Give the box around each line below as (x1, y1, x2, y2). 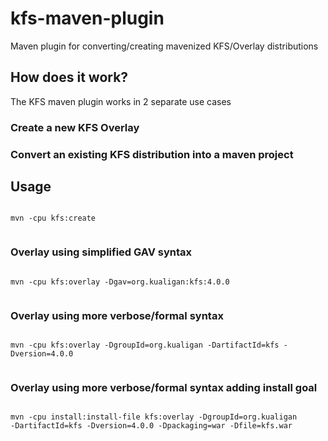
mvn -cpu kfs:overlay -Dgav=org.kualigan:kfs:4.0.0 (10, 277, 230, 287)
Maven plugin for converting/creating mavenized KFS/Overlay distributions (10, 40, 319, 52)
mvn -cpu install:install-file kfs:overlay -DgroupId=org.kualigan (10, 412, 298, 422)
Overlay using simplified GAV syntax (10, 245, 193, 259)
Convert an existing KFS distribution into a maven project (10, 147, 294, 161)
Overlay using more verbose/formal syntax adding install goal (10, 380, 318, 394)
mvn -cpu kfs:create (10, 213, 97, 224)
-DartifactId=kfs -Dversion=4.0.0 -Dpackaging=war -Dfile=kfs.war (10, 421, 293, 431)
